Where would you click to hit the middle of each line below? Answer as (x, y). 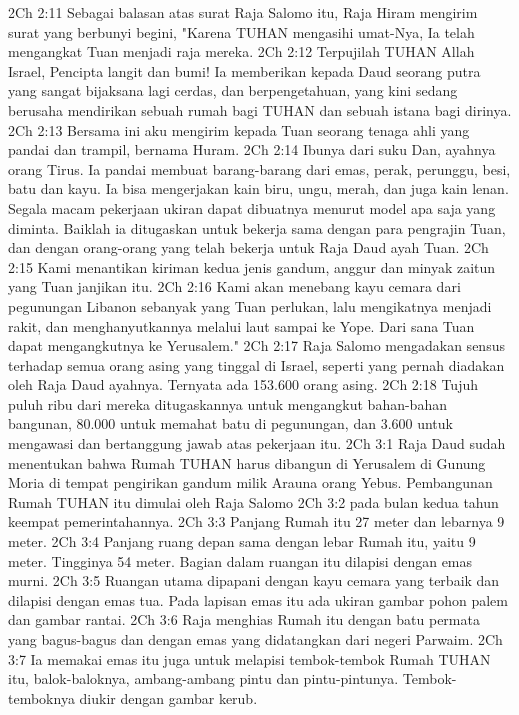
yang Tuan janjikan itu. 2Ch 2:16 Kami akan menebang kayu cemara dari (234, 286)
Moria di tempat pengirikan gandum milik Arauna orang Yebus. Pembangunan (250, 482)
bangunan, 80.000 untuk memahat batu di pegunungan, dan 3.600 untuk (230, 423)
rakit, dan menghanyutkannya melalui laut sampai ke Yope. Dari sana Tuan (241, 325)
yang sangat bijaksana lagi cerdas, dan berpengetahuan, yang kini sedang (233, 90)
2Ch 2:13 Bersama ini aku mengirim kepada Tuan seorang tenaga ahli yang (239, 129)
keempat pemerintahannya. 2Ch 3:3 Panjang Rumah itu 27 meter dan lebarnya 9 (256, 521)
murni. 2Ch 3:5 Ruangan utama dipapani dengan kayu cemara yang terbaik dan (254, 580)
